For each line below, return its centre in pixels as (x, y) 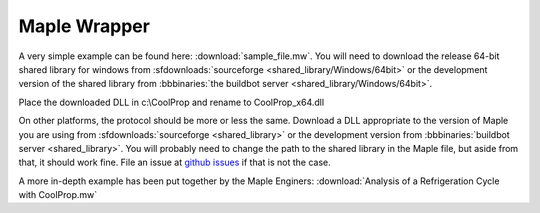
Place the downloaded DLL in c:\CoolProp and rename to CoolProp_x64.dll (171, 102)
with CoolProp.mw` (58, 195)
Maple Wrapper (84, 26)
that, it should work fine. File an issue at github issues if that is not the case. (174, 162)
